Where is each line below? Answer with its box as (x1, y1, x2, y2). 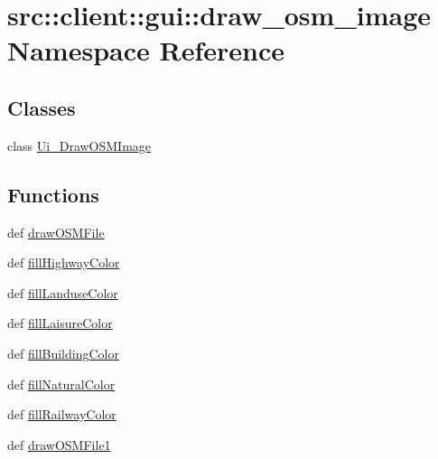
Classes (7, 93, 76, 121)
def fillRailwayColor (7, 405, 116, 424)
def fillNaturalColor (7, 374, 116, 393)
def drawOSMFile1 (7, 435, 111, 454)
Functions (7, 180, 99, 208)
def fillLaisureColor (7, 314, 113, 333)
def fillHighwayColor (7, 253, 120, 272)
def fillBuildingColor (7, 343, 119, 362)
